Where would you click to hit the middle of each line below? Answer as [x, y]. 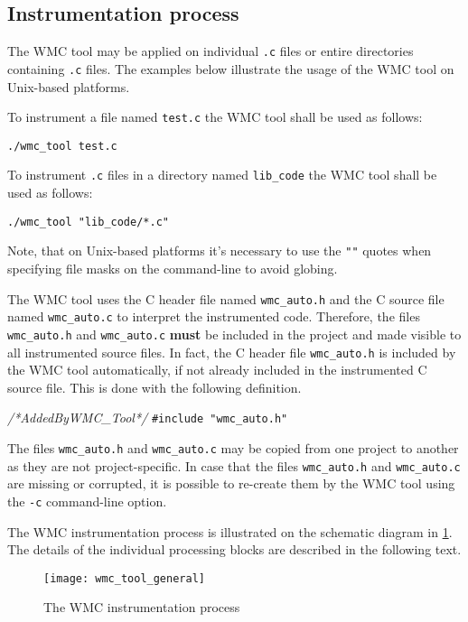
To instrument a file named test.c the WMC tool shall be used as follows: [215, 117]
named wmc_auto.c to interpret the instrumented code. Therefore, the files [214, 316]
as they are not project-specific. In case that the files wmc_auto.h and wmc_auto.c [234, 465]
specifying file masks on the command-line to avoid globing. [173, 268]
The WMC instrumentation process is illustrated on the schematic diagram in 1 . [230, 531]
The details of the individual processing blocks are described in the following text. [234, 549]
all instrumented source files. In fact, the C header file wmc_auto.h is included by [232, 352]
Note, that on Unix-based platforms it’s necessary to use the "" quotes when [220, 251]
